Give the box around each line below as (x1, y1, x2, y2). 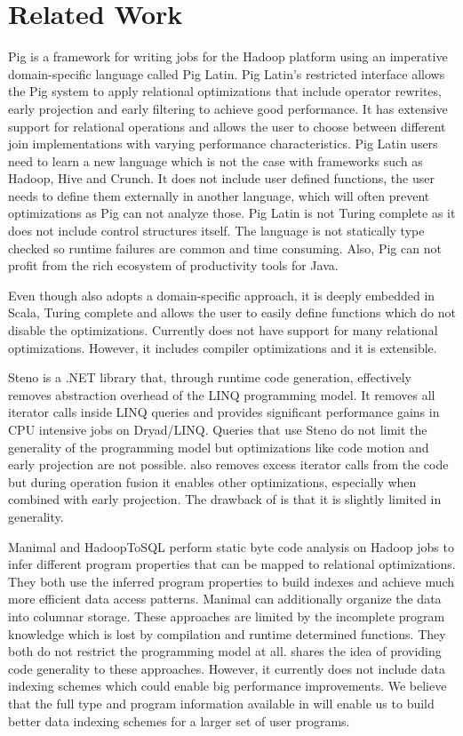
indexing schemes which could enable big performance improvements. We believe (8, 676, 447, 695)
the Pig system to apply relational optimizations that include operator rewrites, (8, 82, 442, 100)
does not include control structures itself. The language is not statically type (8, 221, 425, 240)
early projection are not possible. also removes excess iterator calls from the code (8, 455, 449, 474)
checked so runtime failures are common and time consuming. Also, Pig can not (8, 238, 442, 257)
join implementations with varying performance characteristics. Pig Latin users (8, 134, 438, 153)
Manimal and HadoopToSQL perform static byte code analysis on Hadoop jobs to (8, 537, 454, 556)
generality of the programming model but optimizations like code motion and (8, 437, 429, 456)
